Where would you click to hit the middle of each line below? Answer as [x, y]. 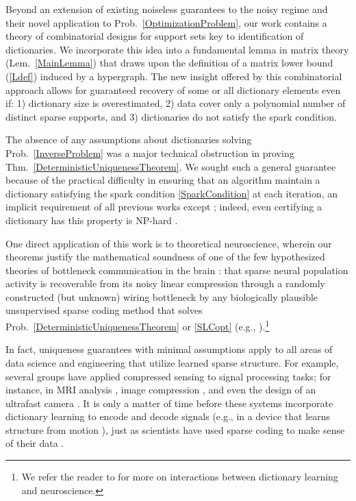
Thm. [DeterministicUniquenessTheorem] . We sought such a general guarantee [171, 166]
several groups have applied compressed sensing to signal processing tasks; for [168, 376]
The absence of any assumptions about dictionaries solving [129, 139]
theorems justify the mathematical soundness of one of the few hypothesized [165, 257]
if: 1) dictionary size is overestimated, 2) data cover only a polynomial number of [176, 103]
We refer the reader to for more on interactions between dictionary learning [180, 477]
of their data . [35, 443]
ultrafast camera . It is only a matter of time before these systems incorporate [169, 403]
